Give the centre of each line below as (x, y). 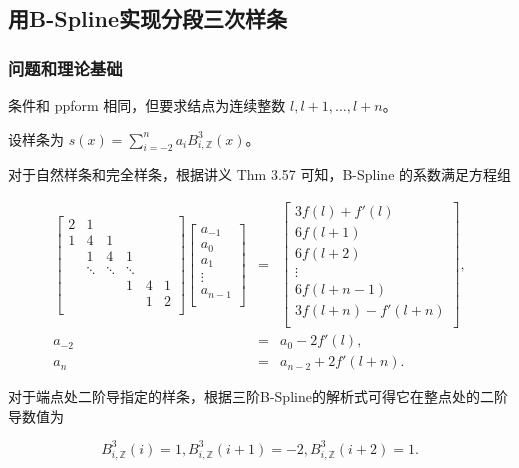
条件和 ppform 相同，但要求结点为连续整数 (147, 105)
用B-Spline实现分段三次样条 (147, 18)
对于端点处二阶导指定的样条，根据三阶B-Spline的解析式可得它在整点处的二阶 (258, 396)
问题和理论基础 (65, 67)
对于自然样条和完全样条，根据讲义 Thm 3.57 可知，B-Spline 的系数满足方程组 (260, 174)
